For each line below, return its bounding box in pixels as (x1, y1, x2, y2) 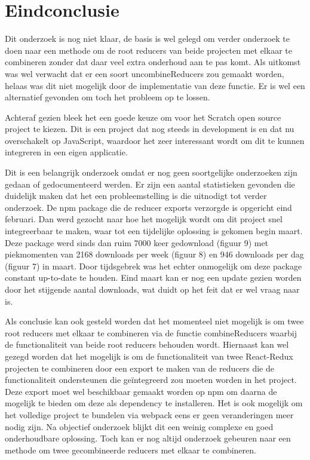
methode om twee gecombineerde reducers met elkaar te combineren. (5, 443, 256, 456)
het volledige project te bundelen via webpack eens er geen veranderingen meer (5, 408, 294, 421)
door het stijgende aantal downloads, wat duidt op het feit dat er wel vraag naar (5, 283, 300, 295)
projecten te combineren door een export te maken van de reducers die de (5, 361, 274, 374)
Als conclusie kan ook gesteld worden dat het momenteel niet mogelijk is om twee (5, 315, 304, 327)
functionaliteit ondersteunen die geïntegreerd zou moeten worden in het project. (5, 373, 297, 386)
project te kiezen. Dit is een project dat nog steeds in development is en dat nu (5, 122, 294, 135)
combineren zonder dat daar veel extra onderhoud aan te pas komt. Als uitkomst (5, 56, 301, 68)
